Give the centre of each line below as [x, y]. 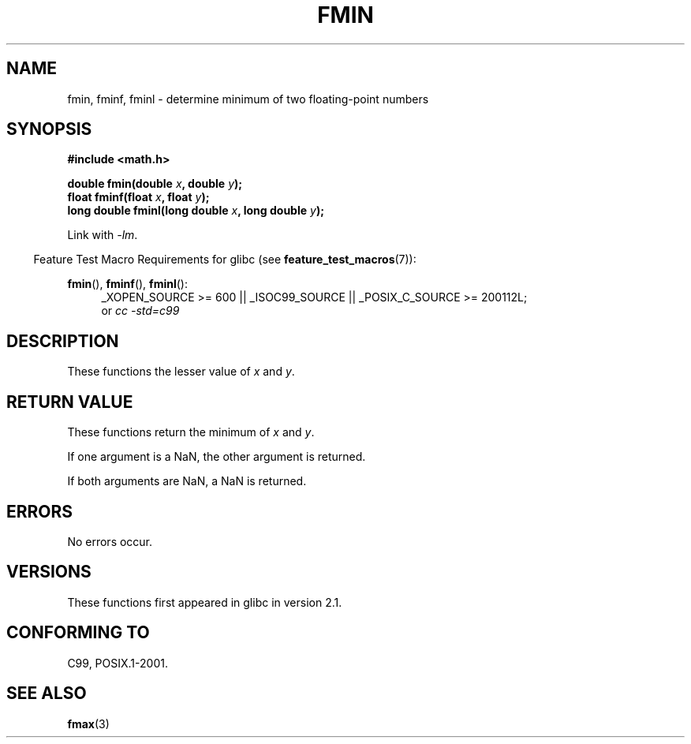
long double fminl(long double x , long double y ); [196, 211]
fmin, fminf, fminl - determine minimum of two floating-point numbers [248, 99]
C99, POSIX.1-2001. [118, 663]
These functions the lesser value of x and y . [181, 372]
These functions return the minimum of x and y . [191, 432]
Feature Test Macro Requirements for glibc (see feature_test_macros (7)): [225, 260]
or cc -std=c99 [140, 311]
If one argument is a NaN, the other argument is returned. [217, 457]
